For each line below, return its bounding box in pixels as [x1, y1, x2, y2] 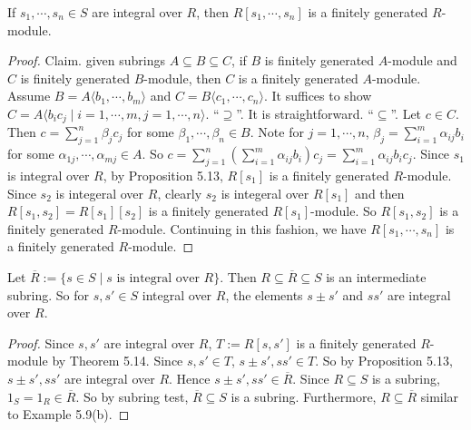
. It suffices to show [263, 86, 372, 105]
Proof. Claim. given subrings [7, 51, 165, 70]
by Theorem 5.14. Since [52, 351, 183, 370]
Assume [7, 86, 51, 105]
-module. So [310, 201, 377, 220]
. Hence [169, 368, 211, 387]
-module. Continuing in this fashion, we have [117, 219, 367, 238]
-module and [388, 51, 457, 70]
